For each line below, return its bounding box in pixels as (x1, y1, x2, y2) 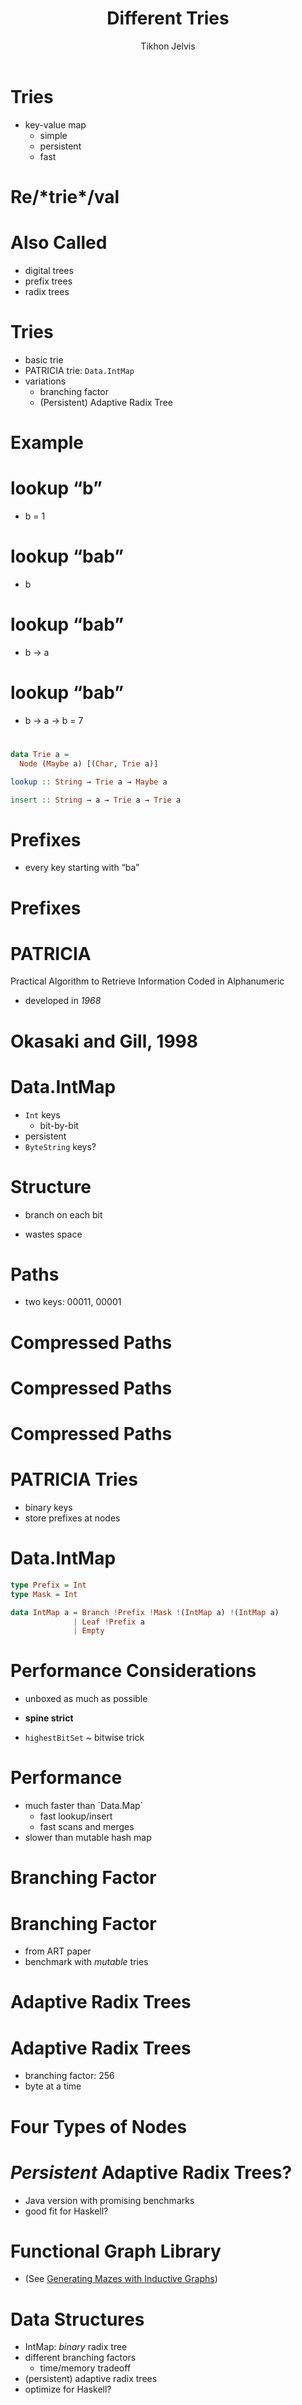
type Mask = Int (10, 1589, 78, 1599)
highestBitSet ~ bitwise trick (24, 1732, 145, 1744)
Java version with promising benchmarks (24, 2194, 195, 2206)
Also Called (10, 232, 108, 254)
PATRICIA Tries (10, 1468, 138, 1491)
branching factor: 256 (24, 2070, 115, 2082)
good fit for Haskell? (24, 2205, 109, 2217)
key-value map (24, 118, 87, 131)
